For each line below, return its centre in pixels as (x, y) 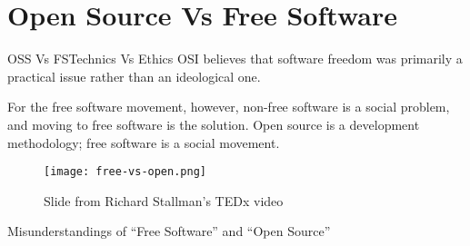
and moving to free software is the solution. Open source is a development (214, 124)
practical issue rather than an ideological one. (134, 76)
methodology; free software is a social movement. (144, 142)
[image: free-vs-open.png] (125, 172)
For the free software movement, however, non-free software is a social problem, (229, 107)
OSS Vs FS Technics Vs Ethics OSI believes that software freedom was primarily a (235, 59)
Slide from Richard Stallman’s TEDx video (164, 200)
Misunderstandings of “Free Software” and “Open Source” (169, 231)
